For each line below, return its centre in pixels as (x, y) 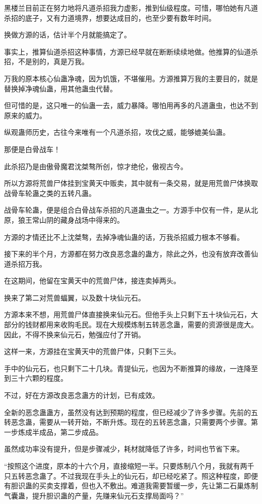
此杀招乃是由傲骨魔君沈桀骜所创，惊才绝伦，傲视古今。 (96, 166)
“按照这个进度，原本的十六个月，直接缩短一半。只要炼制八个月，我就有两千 (129, 466)
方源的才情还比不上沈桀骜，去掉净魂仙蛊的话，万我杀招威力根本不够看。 (124, 237)
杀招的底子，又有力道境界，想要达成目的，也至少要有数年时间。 (110, 17)
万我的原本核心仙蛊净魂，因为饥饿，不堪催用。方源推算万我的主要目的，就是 (131, 78)
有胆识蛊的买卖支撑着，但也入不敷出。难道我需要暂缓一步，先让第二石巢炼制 (131, 486)
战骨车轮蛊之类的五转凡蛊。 (50, 193)
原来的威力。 (25, 115)
